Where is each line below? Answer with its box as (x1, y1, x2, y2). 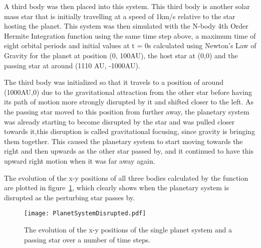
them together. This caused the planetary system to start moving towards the (4, 136, 243, 146)
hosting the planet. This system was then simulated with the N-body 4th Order (4, 21, 248, 31)
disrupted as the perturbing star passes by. (4, 192, 135, 202)
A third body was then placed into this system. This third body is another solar (4, 1, 250, 11)
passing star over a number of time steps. (24, 234, 151, 244)
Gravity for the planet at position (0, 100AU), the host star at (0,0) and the (4, 50, 238, 60)
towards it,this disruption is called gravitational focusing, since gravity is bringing (4, 126, 255, 137)
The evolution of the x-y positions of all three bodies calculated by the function (4, 172, 248, 183)
